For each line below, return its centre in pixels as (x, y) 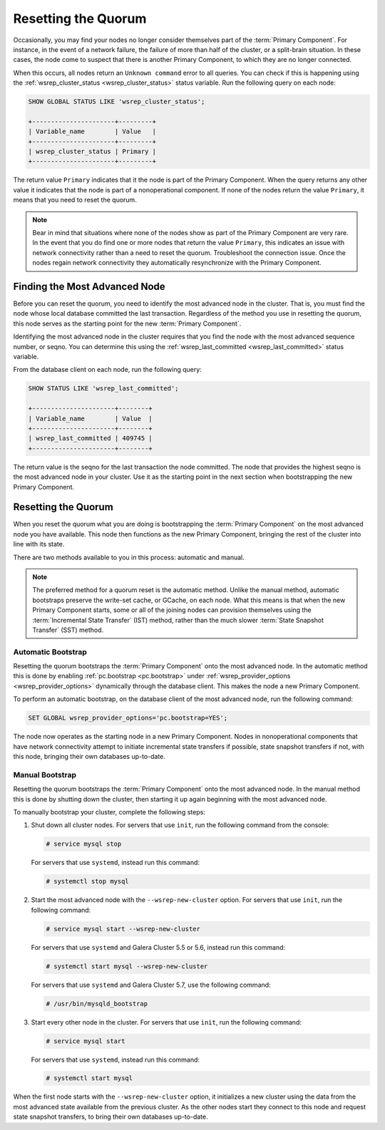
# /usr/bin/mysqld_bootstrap (97, 1004)
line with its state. (39, 544)
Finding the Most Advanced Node (89, 286)
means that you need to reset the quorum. (75, 200)
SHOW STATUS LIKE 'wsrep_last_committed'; (103, 389)
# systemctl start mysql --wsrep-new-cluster (127, 966)
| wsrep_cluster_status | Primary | (92, 152)
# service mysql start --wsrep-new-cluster (123, 929)
